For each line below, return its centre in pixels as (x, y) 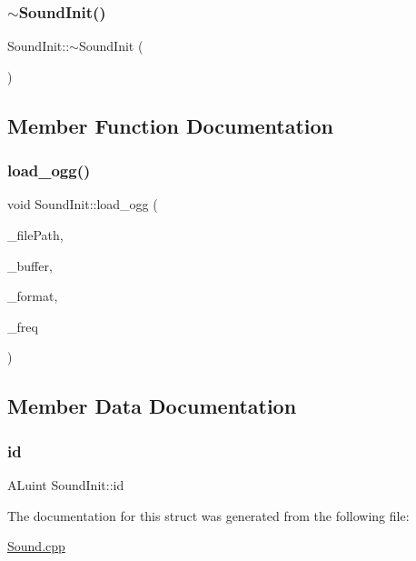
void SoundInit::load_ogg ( (83, 204)
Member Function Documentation (171, 125)
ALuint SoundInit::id (66, 484)
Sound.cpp (36, 546)
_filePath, (35, 235)
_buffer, (30, 265)
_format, (33, 296)
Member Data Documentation (152, 406)
